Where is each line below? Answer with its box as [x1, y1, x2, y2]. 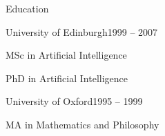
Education [6, 1, 49, 15]
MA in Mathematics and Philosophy [6, 117, 159, 131]
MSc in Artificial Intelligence [6, 48, 127, 62]
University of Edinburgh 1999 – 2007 [6, 24, 158, 39]
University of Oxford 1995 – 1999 [6, 94, 143, 108]
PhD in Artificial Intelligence [6, 70, 128, 85]
